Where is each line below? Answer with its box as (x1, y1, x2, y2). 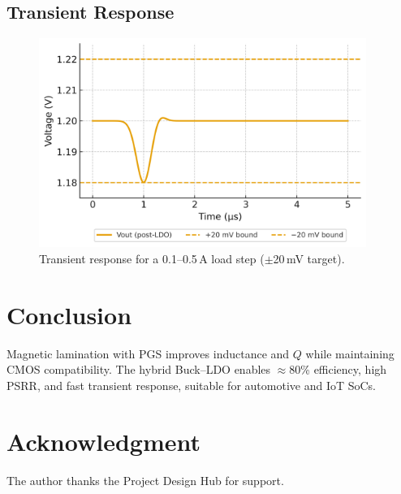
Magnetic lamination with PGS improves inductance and (6, 344, 290, 362)
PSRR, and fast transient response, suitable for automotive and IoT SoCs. (6, 376, 377, 393)
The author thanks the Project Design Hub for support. (6, 471, 284, 488)
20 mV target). (273, 250, 345, 267)
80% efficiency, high (289, 361, 387, 378)
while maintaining (305, 344, 395, 362)
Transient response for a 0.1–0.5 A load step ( (39, 250, 265, 267)
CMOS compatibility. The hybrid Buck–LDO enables (6, 361, 271, 378)
